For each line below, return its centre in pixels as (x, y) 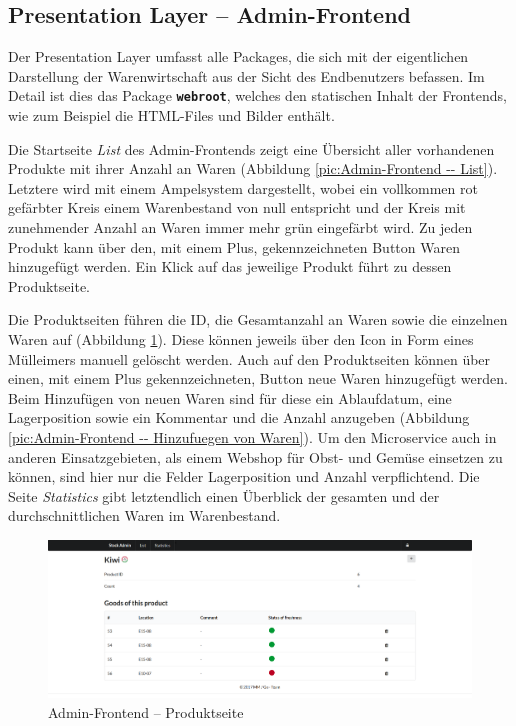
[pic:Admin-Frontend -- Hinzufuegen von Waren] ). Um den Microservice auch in (252, 436)
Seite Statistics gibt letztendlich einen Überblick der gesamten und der (224, 495)
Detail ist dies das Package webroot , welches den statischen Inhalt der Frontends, (257, 95)
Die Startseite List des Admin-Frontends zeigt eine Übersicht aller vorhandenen (251, 148)
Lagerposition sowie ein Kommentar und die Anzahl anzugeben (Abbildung (239, 417)
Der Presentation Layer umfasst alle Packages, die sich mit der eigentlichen (238, 56)
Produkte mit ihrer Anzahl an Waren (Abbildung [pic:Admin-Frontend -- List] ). (253, 168)
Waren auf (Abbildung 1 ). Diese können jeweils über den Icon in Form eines (241, 338)
